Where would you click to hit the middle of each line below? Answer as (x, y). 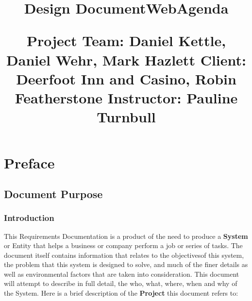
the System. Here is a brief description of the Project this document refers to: (121, 293)
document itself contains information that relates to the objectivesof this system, (124, 255)
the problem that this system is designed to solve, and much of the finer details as (126, 264)
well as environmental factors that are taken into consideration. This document (122, 274)
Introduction (29, 218)
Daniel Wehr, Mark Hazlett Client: (126, 59)
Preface (29, 163)
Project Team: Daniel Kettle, (126, 41)
